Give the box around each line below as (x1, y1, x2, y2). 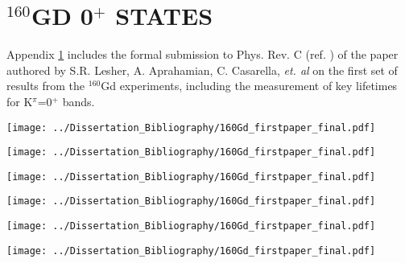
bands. (62, 92, 95, 109)
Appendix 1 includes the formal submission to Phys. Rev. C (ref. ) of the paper (6, 46, 399, 63)
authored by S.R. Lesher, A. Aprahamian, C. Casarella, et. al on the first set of (6, 61, 398, 78)
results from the (6, 77, 85, 94)
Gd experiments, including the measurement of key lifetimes (101, 77, 398, 94)
